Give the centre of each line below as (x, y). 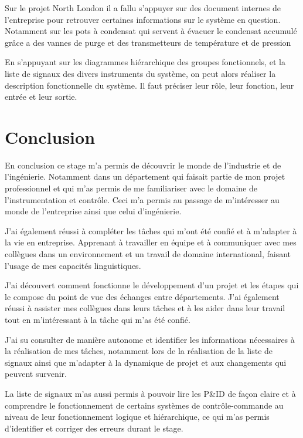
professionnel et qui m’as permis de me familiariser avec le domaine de (131, 188)
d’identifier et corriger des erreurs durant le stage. (94, 428)
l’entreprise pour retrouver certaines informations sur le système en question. (143, 19)
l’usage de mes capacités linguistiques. (73, 265)
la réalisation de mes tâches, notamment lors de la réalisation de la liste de (139, 351)
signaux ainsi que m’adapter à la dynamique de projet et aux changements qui (146, 362)
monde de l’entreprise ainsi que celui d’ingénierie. (93, 211)
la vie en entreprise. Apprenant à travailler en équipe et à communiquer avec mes (151, 242)
